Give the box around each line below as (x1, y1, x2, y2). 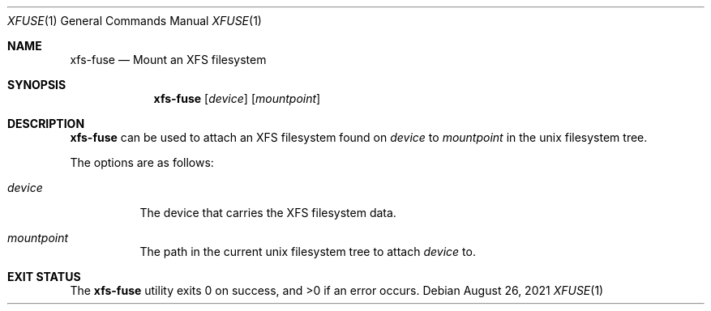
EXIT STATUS (7, 270, 81, 283)
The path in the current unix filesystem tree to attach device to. (139, 245, 476, 258)
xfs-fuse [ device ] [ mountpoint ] (153, 92, 321, 105)
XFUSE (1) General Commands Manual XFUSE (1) (7, 14, 262, 28)
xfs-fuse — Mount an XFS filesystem (70, 53, 267, 66)
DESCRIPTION (7, 117, 85, 130)
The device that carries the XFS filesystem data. (139, 206, 396, 219)
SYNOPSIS (7, 78, 66, 92)
